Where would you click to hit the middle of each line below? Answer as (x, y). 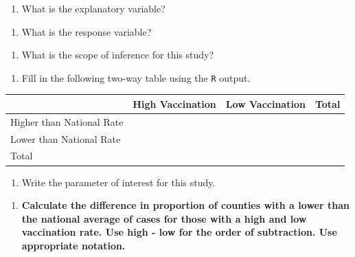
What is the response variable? (87, 31)
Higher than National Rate (67, 121)
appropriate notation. (73, 245)
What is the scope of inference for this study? (118, 55)
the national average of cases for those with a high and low (164, 218)
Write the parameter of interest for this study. (118, 182)
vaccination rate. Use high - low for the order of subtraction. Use (179, 232)
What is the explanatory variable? (93, 8)
